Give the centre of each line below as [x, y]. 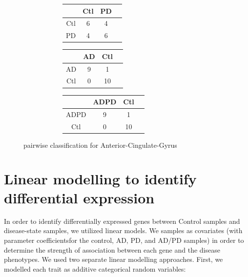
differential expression [79, 197]
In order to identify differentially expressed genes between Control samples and [122, 221]
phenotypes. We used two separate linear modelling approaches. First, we [114, 259]
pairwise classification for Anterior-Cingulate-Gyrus [100, 145]
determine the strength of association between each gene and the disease [112, 249]
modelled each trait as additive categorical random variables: [95, 268]
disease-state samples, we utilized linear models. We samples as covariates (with [123, 230]
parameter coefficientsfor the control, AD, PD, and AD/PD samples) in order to [124, 240]
